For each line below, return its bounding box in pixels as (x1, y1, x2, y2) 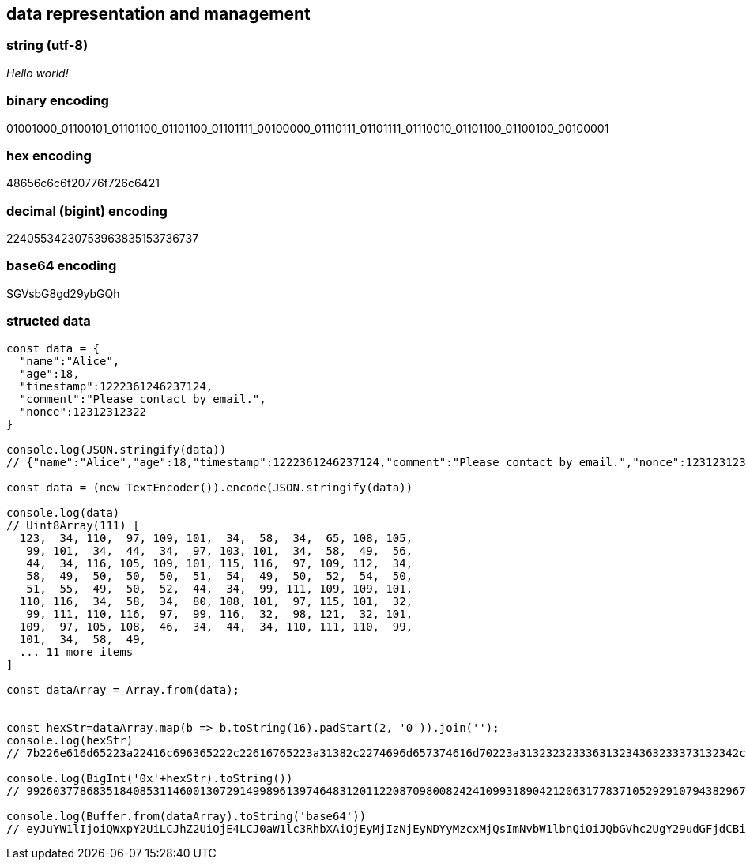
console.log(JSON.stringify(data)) (6, 442, 227, 456)
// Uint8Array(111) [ (6, 518, 140, 532)
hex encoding (6, 147, 92, 164)
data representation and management (6, 4, 311, 24)
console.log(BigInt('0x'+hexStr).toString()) (6, 771, 293, 785)
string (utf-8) (6, 37, 89, 54)
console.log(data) (6, 506, 120, 519)
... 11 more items (19, 645, 134, 658)
